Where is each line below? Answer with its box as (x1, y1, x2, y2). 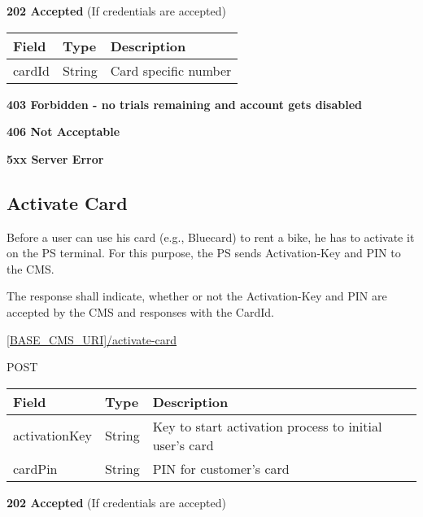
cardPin (13, 458, 58, 478)
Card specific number (110, 60, 232, 80)
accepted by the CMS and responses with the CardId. (7, 303, 274, 320)
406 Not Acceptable (7, 123, 120, 140)
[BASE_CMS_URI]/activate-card (7, 331, 177, 348)
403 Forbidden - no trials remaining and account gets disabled (7, 95, 362, 112)
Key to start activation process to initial (152, 416, 382, 436)
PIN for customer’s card (152, 458, 290, 478)
